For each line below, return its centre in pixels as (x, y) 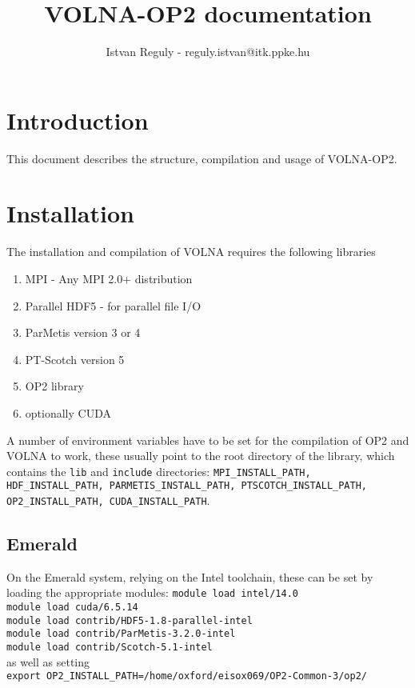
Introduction (78, 120)
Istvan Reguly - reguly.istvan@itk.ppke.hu (208, 52)
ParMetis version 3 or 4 (83, 332)
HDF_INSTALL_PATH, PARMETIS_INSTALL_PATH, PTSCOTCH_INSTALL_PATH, (187, 486)
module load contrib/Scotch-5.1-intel (110, 648)
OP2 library (54, 386)
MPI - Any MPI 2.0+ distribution (109, 278)
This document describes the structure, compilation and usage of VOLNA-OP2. (202, 158)
